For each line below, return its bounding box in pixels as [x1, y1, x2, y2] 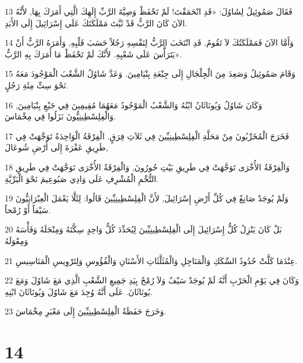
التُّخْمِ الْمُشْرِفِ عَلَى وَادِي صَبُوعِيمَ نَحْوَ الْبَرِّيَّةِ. [5, 172, 159, 184]
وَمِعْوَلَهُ [5, 234, 29, 246]
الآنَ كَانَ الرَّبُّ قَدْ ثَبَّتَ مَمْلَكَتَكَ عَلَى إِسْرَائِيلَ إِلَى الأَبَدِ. [5, 16, 187, 29]
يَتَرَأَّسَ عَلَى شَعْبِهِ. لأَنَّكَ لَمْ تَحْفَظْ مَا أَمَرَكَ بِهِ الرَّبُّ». [5, 47, 182, 60]
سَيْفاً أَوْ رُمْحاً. [5, 203, 51, 215]
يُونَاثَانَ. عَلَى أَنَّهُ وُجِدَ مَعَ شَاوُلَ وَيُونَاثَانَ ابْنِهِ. [5, 285, 153, 297]
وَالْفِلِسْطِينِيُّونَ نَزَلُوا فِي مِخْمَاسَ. [5, 110, 116, 122]
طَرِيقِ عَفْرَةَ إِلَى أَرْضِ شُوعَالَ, [5, 141, 108, 153]
